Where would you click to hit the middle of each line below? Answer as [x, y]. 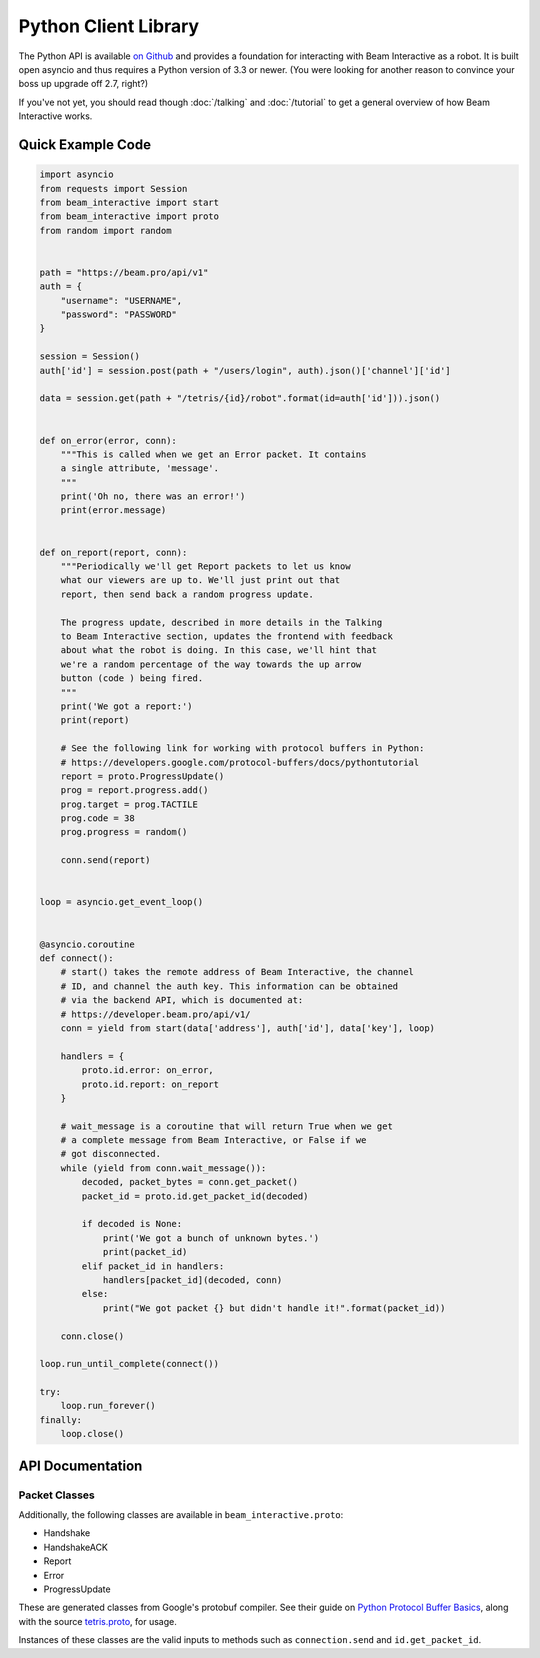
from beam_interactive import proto [129, 216]
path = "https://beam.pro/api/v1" [124, 272]
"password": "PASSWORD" [118, 314]
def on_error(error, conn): [108, 440]
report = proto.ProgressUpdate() [142, 776]
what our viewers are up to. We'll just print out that [200, 580]
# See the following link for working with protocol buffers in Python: [242, 748]
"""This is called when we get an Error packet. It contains [213, 454]
